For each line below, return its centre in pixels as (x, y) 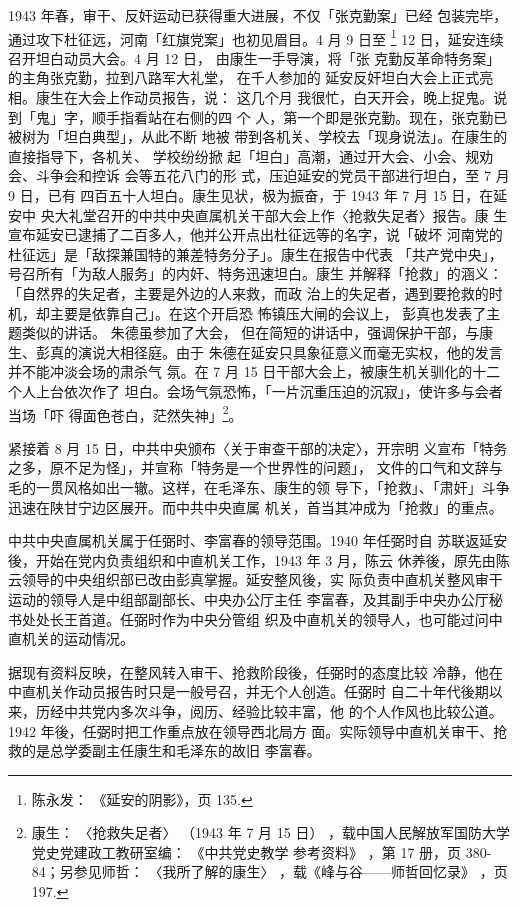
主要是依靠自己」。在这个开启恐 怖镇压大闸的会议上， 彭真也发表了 (268, 312)
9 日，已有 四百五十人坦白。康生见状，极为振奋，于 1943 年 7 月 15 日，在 (251, 195)
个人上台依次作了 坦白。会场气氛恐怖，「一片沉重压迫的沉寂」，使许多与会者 (255, 390)
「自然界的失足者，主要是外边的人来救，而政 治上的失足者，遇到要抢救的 (248, 292)
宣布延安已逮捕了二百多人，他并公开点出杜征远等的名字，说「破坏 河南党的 (255, 234)
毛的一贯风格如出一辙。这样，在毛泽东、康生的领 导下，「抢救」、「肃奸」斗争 (259, 486)
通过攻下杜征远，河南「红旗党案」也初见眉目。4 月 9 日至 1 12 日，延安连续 (256, 37)
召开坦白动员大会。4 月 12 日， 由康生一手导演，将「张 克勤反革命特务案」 (254, 57)
